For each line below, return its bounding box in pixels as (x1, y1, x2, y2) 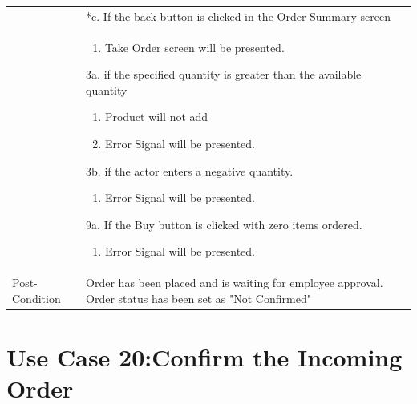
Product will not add (104, 108, 208, 125)
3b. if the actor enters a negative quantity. (86, 162, 294, 179)
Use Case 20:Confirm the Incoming (6, 341, 403, 374)
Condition (12, 289, 61, 306)
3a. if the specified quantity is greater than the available (86, 66, 362, 83)
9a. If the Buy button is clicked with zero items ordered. (86, 216, 362, 232)
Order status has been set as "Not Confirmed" (86, 289, 311, 306)
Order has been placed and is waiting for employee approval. (86, 274, 383, 291)
